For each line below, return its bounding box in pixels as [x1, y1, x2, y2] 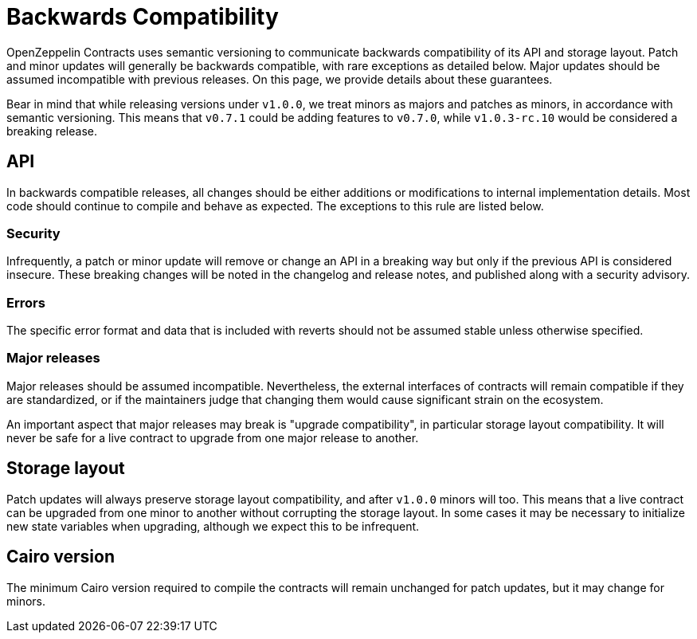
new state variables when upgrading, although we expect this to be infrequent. [6, 519, 420, 533]
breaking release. [6, 123, 97, 138]
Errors [6, 294, 45, 311]
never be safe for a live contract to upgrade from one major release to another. [6, 430, 419, 445]
